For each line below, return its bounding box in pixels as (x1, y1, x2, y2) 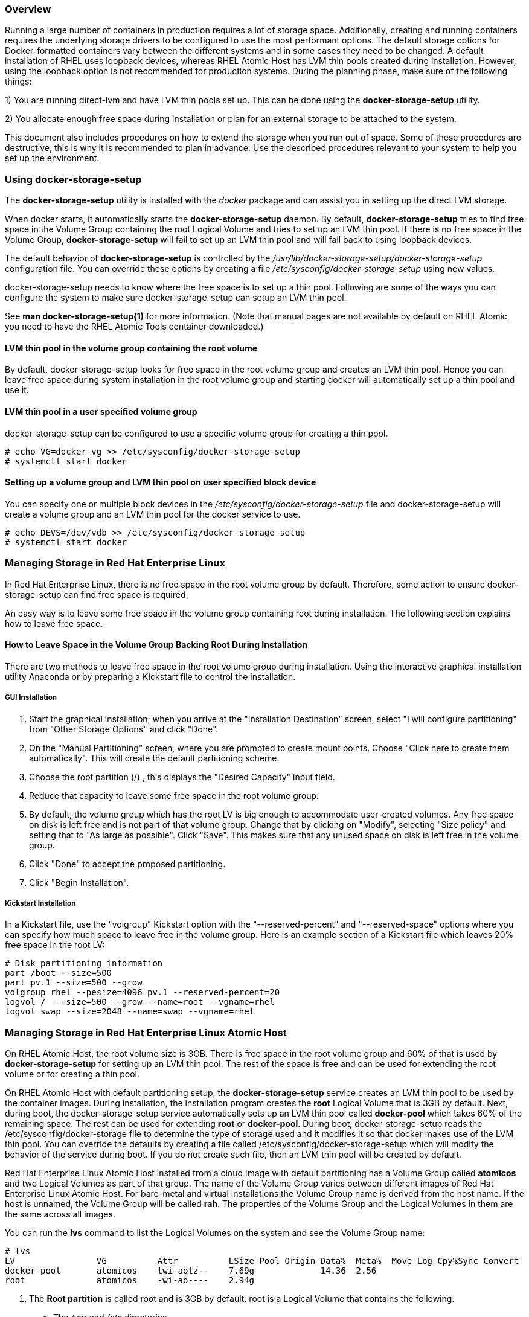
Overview (5, 3, 51, 15)
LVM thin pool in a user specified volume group (5, 406, 197, 417)
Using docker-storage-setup (5, 173, 142, 185)
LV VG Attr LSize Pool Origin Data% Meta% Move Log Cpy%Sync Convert (5, 1256, 519, 1266)
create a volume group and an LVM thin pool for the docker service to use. (5, 508, 301, 519)
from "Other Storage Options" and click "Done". (29, 723, 219, 734)
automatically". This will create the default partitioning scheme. (29, 752, 280, 763)
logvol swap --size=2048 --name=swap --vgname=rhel (5, 1007, 255, 1017)
